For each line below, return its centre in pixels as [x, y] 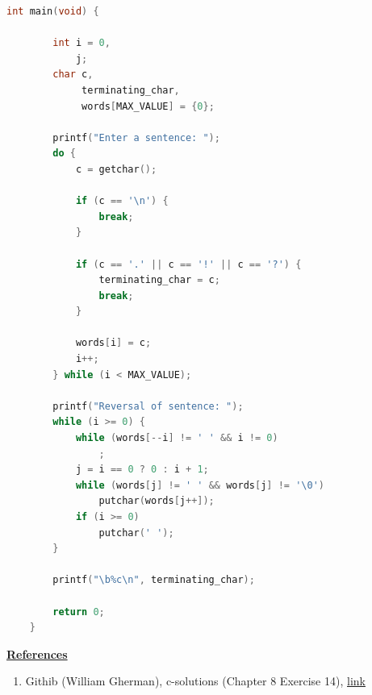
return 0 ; [79, 612]
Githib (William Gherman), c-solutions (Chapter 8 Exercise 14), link [195, 681]
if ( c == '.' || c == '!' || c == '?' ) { [188, 264]
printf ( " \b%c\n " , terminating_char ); [154, 580]
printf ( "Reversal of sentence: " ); [148, 406]
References [37, 653]
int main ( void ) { [53, 11]
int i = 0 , [82, 43]
